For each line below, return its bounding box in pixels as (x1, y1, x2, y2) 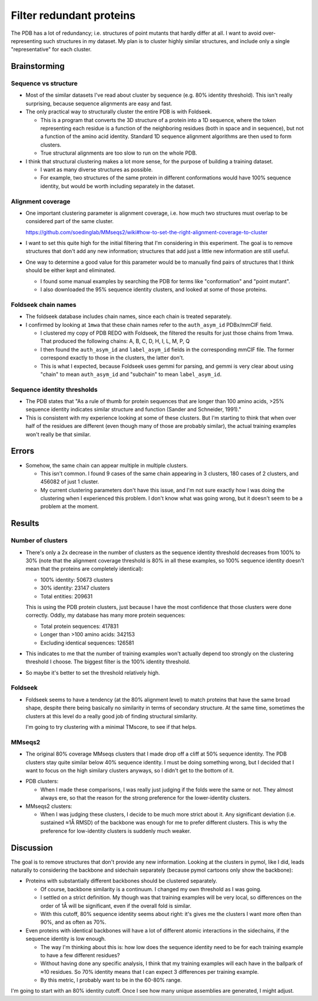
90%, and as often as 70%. (40, 918, 107, 926)
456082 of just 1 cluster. (40, 478, 100, 485)
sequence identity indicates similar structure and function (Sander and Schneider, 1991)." (25, 406, 241, 413)
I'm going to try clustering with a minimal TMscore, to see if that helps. (25, 724, 197, 731)
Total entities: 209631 (40, 593, 93, 600)
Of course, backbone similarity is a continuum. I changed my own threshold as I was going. (40, 885, 262, 892)
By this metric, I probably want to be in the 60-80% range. (40, 977, 182, 984)
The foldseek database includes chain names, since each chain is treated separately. (25, 313, 232, 320)
